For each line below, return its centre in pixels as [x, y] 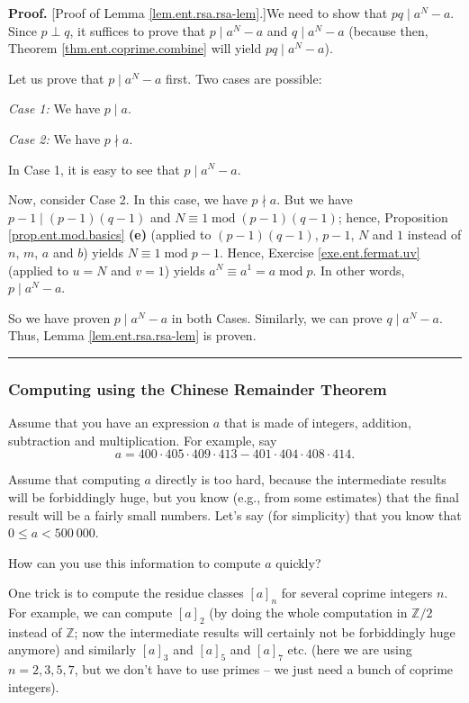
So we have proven [59, 317]
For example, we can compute [90, 613]
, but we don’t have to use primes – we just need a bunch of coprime [264, 669]
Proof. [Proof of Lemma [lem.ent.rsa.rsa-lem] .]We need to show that [198, 13]
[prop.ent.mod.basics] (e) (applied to [110, 234]
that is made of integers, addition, [317, 423]
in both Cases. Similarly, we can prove [277, 317]
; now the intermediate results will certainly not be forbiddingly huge [265, 631]
